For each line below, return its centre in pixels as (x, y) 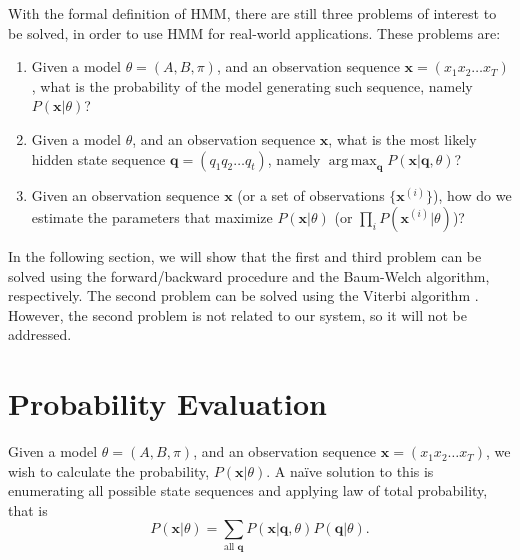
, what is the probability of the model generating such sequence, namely (252, 85)
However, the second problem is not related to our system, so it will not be (237, 314)
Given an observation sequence (125, 195)
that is (28, 509)
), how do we (472, 195)
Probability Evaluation (167, 403)
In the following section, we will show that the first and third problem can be (245, 255)
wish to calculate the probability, (109, 470)
